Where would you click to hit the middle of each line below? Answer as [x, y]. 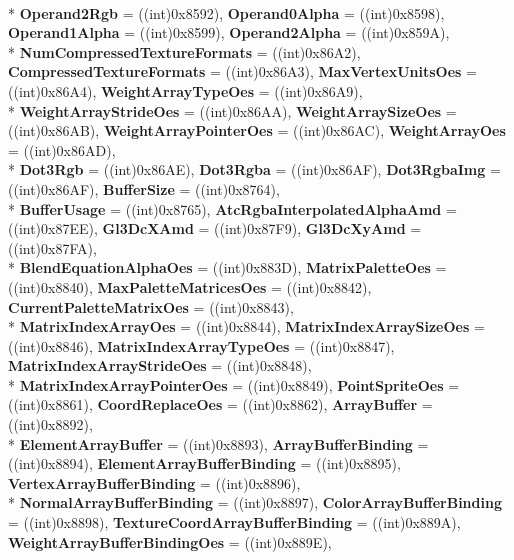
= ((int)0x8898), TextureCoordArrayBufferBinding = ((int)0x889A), [234, 522]
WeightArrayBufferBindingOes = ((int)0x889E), [170, 541]
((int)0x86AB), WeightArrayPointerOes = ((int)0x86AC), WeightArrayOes [257, 130]
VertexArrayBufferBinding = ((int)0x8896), [154, 482]
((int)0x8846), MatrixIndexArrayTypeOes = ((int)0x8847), [201, 345]
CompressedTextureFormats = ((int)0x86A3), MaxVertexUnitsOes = [242, 71]
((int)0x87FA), [52, 247]
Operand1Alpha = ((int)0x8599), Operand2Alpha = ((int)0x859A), [229, 32]
